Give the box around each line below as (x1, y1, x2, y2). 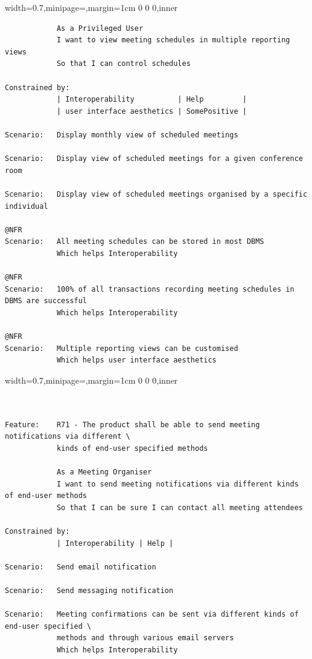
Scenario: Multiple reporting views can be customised (5, 344, 238, 353)
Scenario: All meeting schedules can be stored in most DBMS (5, 237, 264, 246)
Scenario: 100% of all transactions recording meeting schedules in (5, 284, 294, 293)
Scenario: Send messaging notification (5, 586, 174, 595)
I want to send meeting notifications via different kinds (56, 479, 299, 488)
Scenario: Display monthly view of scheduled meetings (5, 130, 238, 139)
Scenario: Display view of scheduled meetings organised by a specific (5, 189, 308, 198)
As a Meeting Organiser (56, 467, 152, 476)
